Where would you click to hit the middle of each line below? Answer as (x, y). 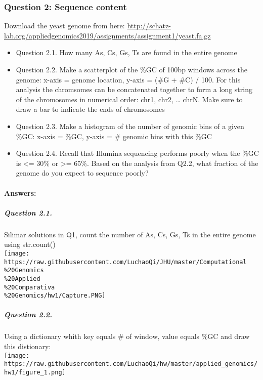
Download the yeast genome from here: (64, 26)
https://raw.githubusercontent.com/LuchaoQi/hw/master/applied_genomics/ (131, 364)
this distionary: (28, 346)
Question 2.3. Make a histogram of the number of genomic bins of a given (130, 126)
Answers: (20, 193)
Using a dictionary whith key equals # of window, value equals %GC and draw (127, 336)
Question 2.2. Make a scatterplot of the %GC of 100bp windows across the (131, 69)
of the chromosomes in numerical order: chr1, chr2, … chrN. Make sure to (129, 99)
